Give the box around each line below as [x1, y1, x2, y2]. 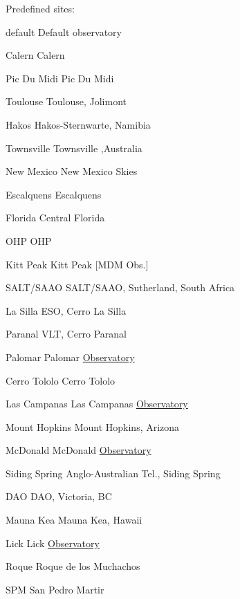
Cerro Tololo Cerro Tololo [6, 373, 116, 387]
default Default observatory [6, 24, 122, 39]
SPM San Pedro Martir [6, 582, 104, 596]
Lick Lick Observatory [6, 535, 100, 550]
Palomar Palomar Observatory [6, 349, 135, 364]
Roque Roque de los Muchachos [6, 559, 140, 573]
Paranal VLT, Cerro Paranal [6, 326, 127, 341]
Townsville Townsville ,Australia [6, 140, 142, 155]
